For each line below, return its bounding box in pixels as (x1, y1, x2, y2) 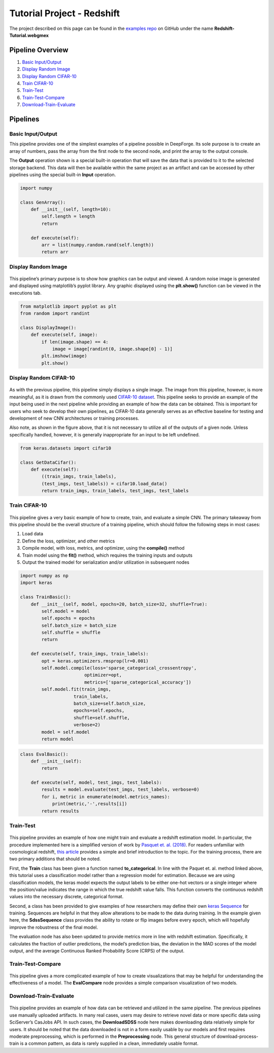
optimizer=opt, (84, 672, 122, 678)
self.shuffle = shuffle (41, 630, 101, 635)
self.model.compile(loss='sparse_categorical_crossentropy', (41, 665, 197, 671)
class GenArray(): (20, 199, 66, 205)
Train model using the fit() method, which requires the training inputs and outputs (22, 552, 193, 558)
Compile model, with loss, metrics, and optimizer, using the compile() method (22, 545, 185, 551)
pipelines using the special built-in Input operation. (9, 172, 116, 178)
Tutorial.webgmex (9, 32, 49, 38)
